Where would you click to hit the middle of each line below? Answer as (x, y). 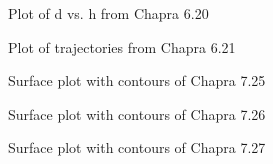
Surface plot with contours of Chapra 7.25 (137, 80)
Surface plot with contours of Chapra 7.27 (137, 147)
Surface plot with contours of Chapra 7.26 (137, 113)
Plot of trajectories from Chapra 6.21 (122, 46)
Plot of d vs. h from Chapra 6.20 (108, 13)
